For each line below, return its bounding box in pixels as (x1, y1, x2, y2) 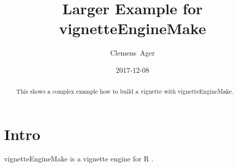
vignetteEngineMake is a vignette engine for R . (4, 153, 153, 163)
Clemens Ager (110, 47, 155, 58)
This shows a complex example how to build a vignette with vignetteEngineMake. (16, 87, 233, 96)
